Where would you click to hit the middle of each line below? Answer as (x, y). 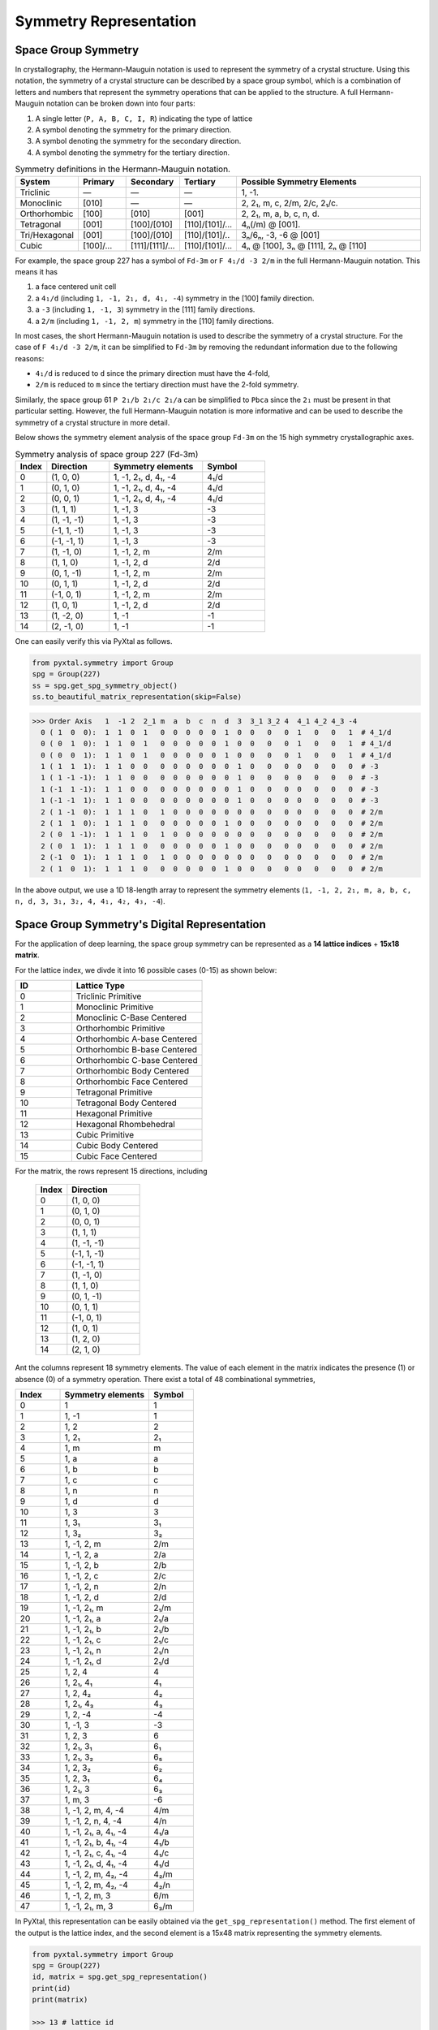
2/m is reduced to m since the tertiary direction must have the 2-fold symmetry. (167, 385)
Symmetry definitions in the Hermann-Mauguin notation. (123, 169)
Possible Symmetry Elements (299, 181)
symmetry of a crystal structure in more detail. (92, 422)
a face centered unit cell (76, 287)
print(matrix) (60, 2000)
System (35, 181)
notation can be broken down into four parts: (121, 104)
